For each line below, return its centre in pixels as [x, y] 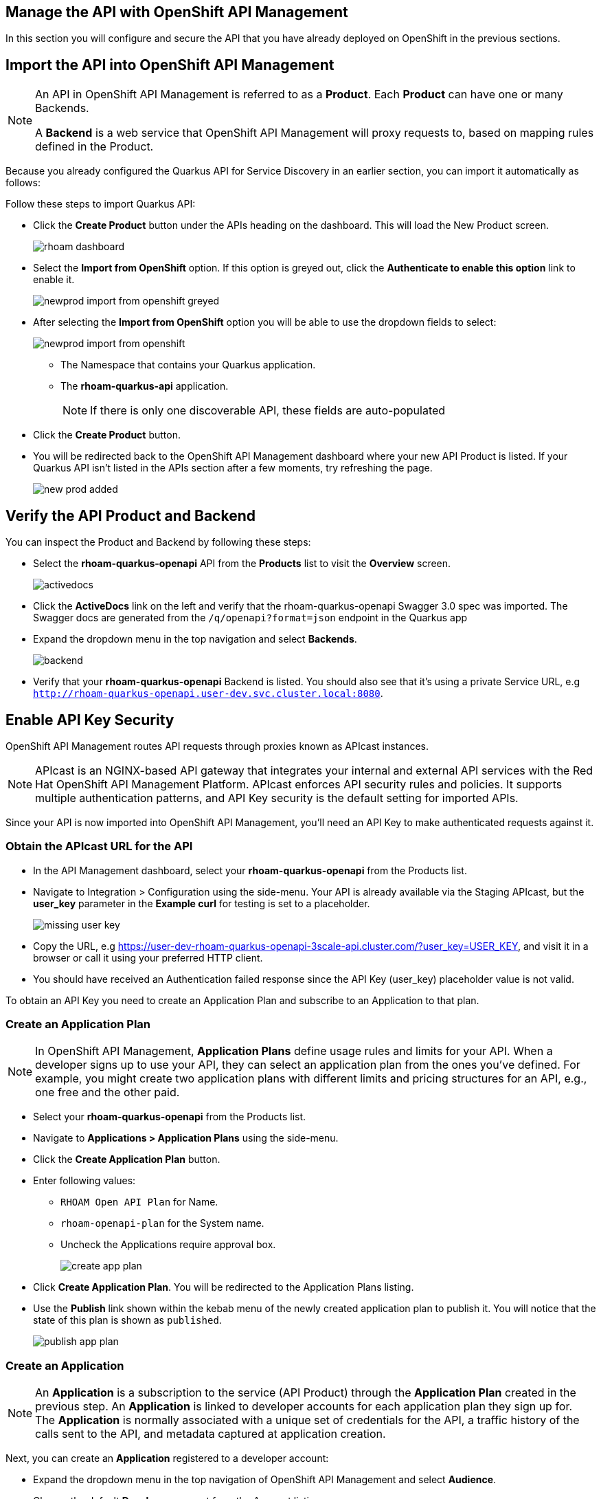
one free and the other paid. [107, 1092]
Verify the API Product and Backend [131, 515]
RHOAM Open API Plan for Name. [139, 1202]
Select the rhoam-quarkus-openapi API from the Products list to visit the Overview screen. [242, 564]
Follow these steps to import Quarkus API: [101, 204]
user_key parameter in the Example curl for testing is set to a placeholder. [202, 903]
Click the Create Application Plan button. [127, 1159]
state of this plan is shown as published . [127, 1320]
